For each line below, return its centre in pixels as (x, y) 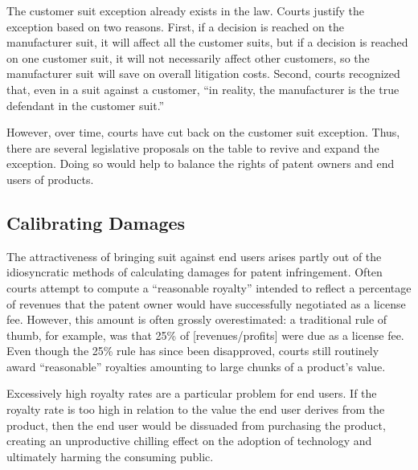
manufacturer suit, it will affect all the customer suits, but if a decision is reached (207, 42)
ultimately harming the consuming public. (110, 456)
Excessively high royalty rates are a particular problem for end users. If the (192, 393)
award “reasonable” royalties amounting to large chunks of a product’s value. (196, 366)
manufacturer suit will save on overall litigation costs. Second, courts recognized (203, 74)
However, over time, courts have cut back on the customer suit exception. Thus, (203, 132)
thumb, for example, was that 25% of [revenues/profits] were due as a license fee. (205, 335)
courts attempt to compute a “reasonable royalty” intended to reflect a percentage (209, 287)
